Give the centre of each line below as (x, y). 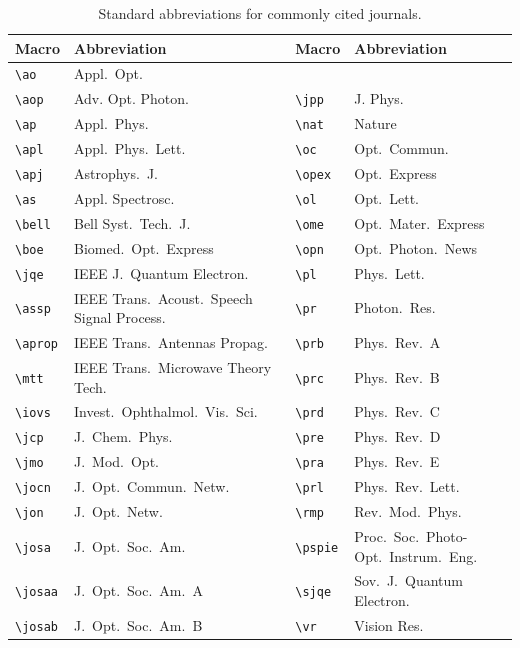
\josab (36, 626)
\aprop (36, 344)
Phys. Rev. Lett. (407, 486)
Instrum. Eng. (433, 555)
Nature (375, 123)
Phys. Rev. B (397, 376)
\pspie (317, 547)
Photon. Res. (395, 307)
